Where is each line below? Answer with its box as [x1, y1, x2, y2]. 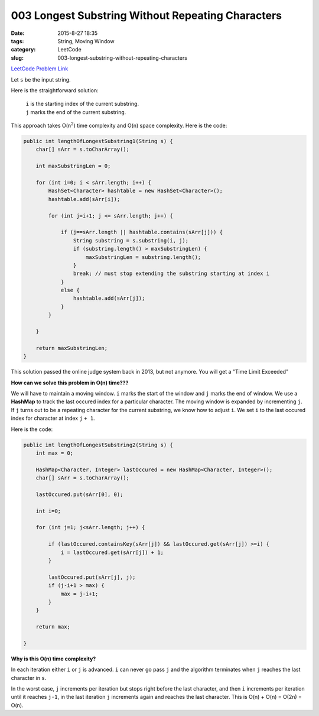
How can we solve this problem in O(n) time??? [11, 379, 129, 386]
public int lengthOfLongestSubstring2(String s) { [23, 441, 174, 448]
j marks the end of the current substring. [25, 108, 126, 115]
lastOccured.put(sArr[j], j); [48, 574, 136, 581]
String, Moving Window [57, 37, 115, 44]
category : [11, 46, 36, 53]
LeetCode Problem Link [11, 65, 69, 72]
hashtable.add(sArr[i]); [48, 196, 121, 202]
